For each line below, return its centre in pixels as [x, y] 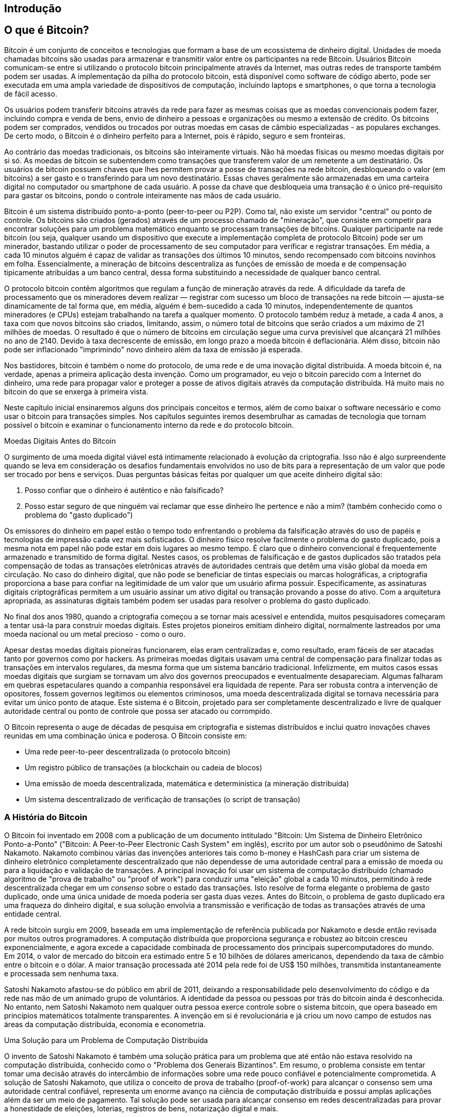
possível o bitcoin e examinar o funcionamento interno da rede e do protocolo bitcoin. [149, 425]
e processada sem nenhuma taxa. [61, 973]
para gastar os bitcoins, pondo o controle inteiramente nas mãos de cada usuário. [143, 195]
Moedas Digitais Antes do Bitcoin [60, 441]
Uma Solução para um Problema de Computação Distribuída [106, 1040]
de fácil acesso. [31, 93]
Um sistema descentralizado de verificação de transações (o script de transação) [163, 799]
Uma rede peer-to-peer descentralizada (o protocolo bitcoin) [128, 751]
